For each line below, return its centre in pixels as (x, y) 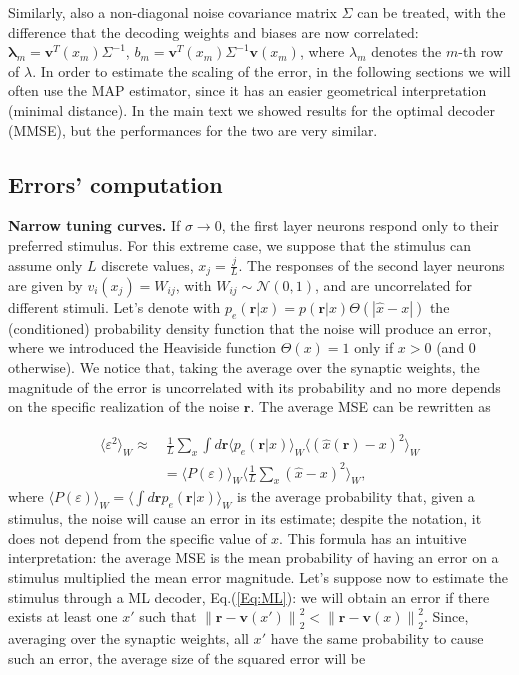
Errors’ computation (115, 183)
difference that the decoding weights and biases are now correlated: (213, 31)
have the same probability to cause (377, 637)
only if (374, 347)
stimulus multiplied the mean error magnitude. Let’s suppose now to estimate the (258, 577)
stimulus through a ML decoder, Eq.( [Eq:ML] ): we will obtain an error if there (249, 596)
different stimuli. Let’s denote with (114, 307)
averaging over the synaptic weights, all (128, 637)
